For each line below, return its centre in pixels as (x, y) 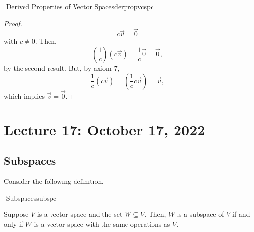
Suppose (16, 214)
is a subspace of (201, 214)
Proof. (13, 23)
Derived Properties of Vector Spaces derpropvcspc (80, 6)
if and (241, 214)
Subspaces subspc (31, 197)
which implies (24, 95)
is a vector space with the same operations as (102, 223)
